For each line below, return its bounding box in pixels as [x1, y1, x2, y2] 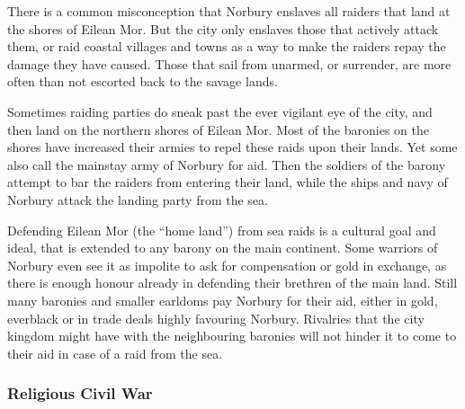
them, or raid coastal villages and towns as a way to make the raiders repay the [7, 37, 446, 56]
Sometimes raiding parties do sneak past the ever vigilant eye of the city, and [7, 102, 433, 120]
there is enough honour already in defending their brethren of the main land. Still [7, 273, 458, 292]
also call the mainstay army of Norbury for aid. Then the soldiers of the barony [7, 155, 446, 173]
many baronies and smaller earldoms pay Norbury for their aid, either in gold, [7, 290, 438, 309]
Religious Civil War [7, 382, 153, 405]
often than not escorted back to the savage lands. [7, 72, 278, 91]
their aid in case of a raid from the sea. [7, 343, 223, 362]
